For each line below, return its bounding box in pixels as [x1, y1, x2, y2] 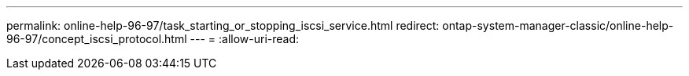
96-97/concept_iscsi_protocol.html [6, 32, 187, 45]
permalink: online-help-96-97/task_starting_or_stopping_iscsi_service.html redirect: [6, 19, 440, 32]
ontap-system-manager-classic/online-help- [442, 19, 674, 32]
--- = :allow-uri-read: [190, 32, 300, 45]
